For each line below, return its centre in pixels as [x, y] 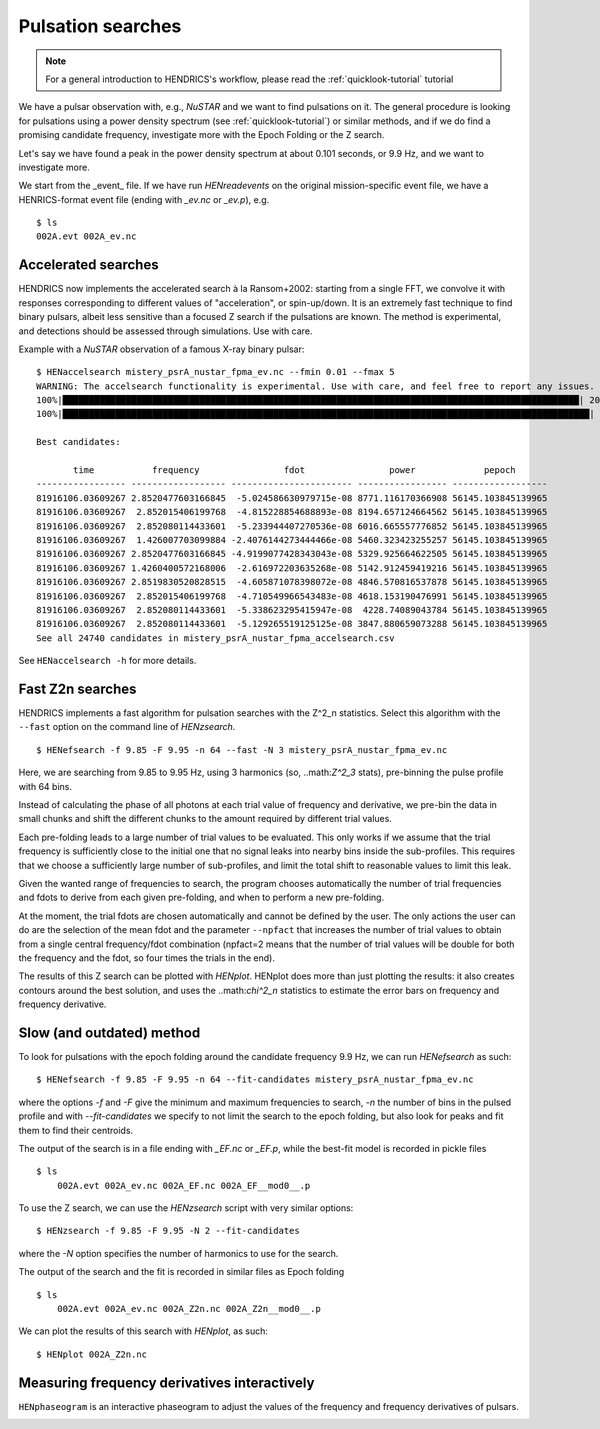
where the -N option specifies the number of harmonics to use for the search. [178, 1253]
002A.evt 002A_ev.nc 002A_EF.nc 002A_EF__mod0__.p [183, 1185]
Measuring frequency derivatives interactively [166, 1382]
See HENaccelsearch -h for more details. [107, 661]
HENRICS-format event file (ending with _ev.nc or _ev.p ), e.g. [144, 199]
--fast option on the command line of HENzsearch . [127, 727]
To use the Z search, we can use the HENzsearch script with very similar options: [186, 1208]
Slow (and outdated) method [109, 1032]
